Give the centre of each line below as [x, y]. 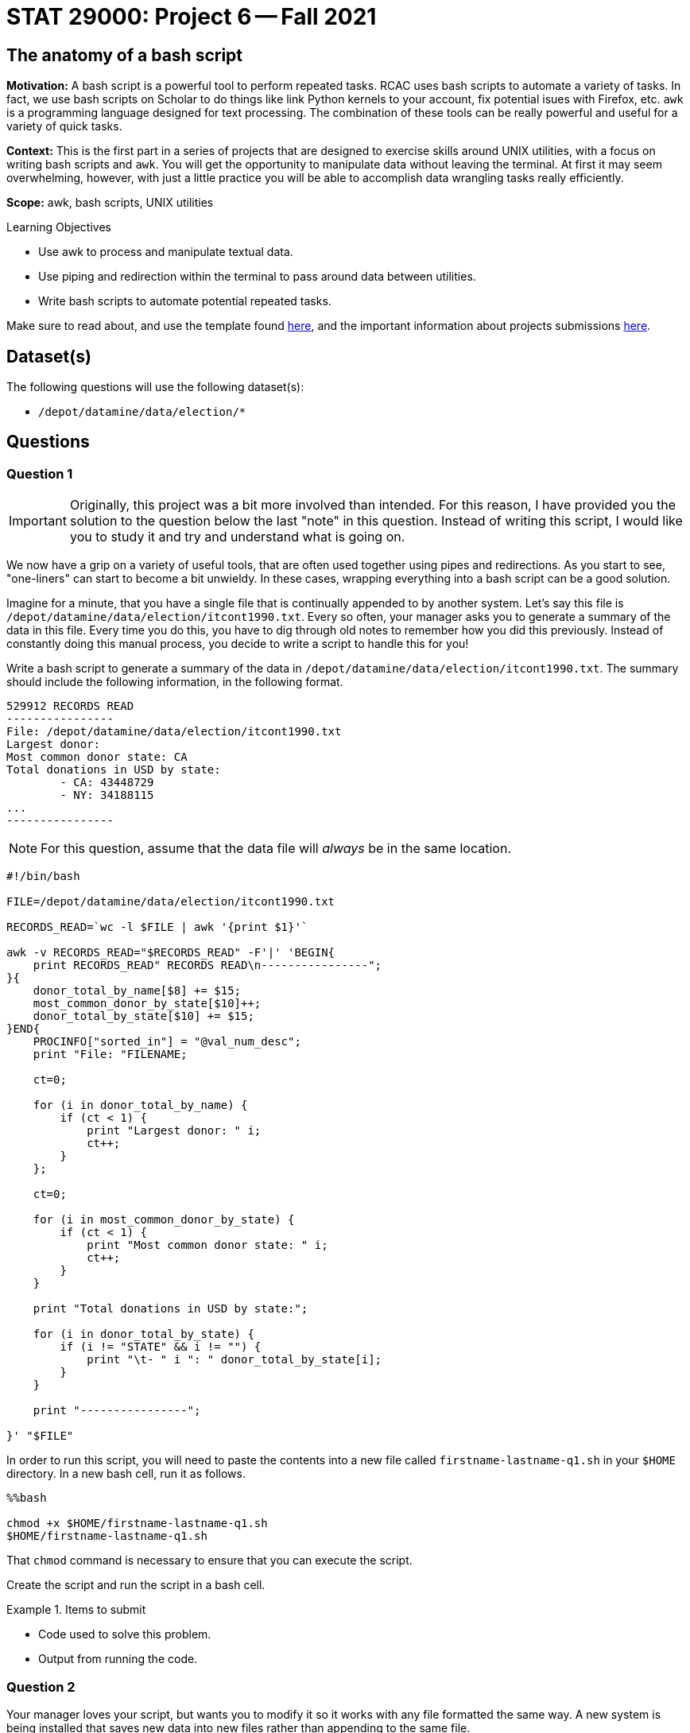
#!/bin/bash [43, 876]
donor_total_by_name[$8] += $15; [137, 991]
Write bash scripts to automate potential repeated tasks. [185, 301]
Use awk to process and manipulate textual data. [166, 252]
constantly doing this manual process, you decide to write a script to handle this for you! [238, 644]
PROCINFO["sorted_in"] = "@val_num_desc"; [167, 1042]
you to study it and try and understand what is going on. [237, 537]
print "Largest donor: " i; [174, 1131]
